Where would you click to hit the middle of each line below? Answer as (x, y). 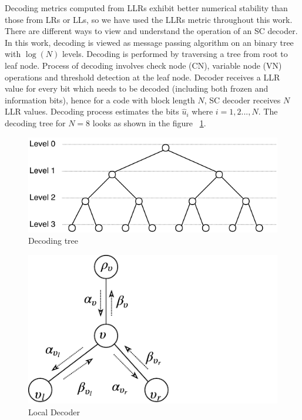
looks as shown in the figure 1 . (149, 122)
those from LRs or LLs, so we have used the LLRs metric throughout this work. (149, 19)
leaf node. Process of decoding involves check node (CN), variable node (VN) (143, 65)
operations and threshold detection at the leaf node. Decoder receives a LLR (142, 77)
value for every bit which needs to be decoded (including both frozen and (137, 88)
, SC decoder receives (242, 100)
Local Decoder (54, 411)
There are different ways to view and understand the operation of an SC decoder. (151, 31)
